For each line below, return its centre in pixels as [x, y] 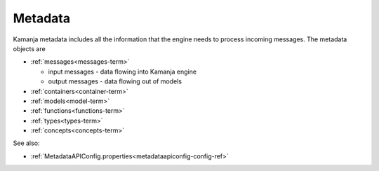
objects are [29, 48]
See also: [26, 143]
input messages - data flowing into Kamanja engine [122, 71]
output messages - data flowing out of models [115, 81]
